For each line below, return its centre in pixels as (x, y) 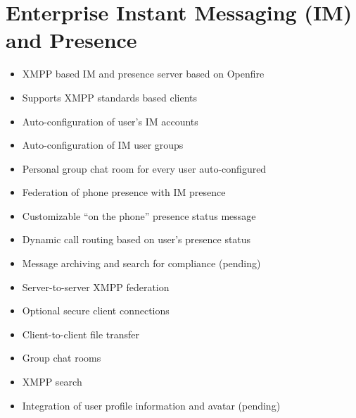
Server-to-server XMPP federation (96, 287)
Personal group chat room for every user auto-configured (144, 168)
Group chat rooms (62, 358)
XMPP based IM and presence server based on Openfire (143, 74)
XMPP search (52, 382)
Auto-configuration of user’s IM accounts (110, 121)
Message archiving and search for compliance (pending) (141, 263)
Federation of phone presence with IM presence (124, 192)
